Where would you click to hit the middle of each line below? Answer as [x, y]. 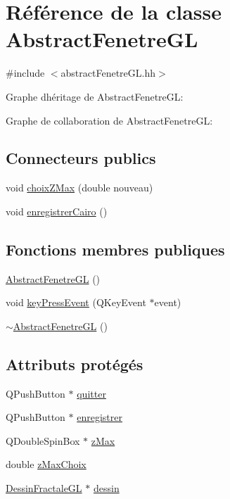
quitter [91, 393]
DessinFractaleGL [44, 488]
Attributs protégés [75, 364]
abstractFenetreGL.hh [108, 73]
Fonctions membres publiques [115, 249]
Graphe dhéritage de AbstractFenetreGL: [95, 96]
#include [25, 73]
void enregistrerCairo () [57, 211]
